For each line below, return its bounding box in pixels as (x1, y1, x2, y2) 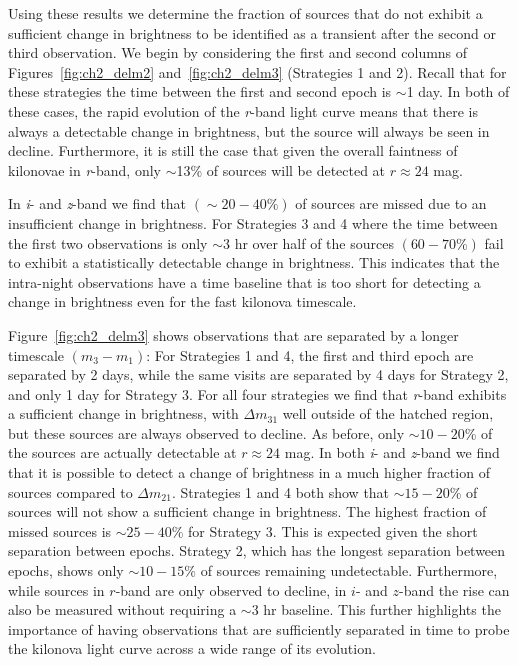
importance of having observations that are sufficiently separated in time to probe (8, 618, 510, 639)
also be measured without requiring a (8, 599, 237, 620)
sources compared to (8, 481, 133, 502)
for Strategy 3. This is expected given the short (188, 520, 478, 541)
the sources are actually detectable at (8, 442, 237, 463)
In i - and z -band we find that (8, 193, 187, 214)
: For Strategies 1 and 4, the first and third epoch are (146, 344, 474, 365)
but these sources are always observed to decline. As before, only (8, 422, 405, 443)
